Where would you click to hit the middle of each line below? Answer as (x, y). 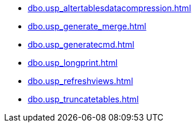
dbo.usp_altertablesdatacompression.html (110, 8)
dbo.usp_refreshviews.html (81, 81)
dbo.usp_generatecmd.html (81, 44)
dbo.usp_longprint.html (73, 63)
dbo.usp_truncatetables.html (83, 99)
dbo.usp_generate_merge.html (87, 26)
